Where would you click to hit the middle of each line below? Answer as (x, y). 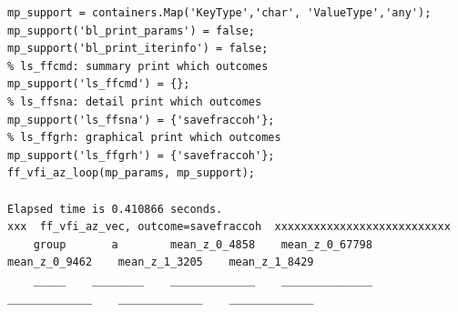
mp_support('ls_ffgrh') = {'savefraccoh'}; (141, 155)
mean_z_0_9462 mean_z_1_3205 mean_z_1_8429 (161, 262)
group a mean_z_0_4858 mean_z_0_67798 (203, 244)
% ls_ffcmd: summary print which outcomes (138, 66)
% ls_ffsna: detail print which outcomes (135, 101)
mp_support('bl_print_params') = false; (132, 30)
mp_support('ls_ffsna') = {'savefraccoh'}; (141, 120)
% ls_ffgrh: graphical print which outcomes (144, 138)
